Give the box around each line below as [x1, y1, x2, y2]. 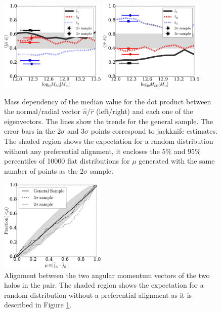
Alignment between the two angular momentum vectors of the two [4, 269, 210, 280]
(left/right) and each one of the [96, 106, 193, 116]
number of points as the [4, 165, 78, 176]
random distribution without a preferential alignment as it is [4, 289, 192, 300]
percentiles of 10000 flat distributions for [4, 155, 130, 166]
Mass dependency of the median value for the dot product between [4, 96, 211, 106]
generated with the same [139, 155, 215, 166]
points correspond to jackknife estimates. [91, 126, 217, 136]
